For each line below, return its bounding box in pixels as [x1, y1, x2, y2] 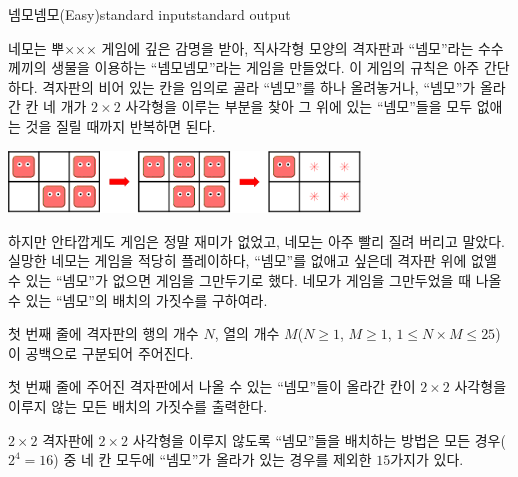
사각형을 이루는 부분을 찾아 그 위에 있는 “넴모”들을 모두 [125, 96, 473, 117]
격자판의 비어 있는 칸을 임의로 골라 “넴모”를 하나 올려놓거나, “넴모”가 [42, 76, 476, 97]
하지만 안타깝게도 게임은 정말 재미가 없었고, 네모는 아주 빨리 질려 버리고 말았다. [8, 230, 505, 251]
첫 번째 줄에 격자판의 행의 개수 [8, 323, 199, 344]
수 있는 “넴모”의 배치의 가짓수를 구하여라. [8, 289, 268, 310]
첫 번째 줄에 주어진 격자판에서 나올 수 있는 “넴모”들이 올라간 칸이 [8, 376, 416, 397]
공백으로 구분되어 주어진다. [25, 342, 194, 363]
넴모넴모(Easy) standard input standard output [8, 4, 291, 24]
